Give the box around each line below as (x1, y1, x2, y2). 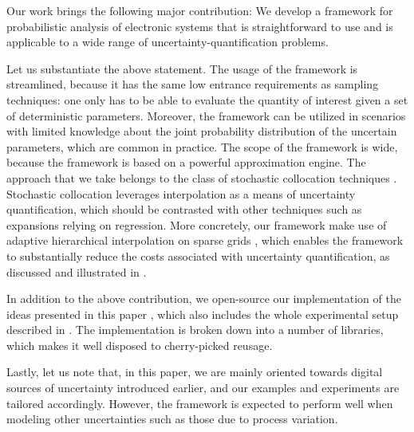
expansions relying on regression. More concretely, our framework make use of (6, 216, 387, 233)
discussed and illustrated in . (6, 263, 147, 280)
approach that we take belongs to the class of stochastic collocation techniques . (6, 169, 397, 186)
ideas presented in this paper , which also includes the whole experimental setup (6, 305, 399, 322)
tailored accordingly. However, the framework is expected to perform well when (6, 395, 393, 411)
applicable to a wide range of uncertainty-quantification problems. (6, 33, 329, 50)
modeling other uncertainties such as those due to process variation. (6, 410, 338, 427)
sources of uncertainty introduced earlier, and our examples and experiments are (6, 379, 400, 396)
